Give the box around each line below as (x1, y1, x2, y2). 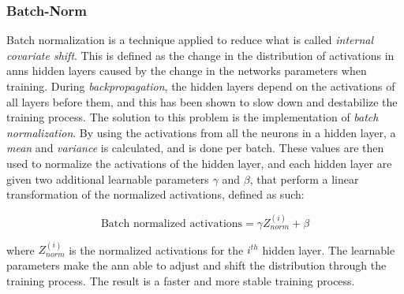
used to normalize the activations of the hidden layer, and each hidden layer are (6, 154, 392, 171)
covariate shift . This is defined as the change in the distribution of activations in (6, 47, 395, 63)
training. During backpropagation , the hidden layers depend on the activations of (6, 78, 395, 94)
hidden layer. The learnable (262, 241, 395, 258)
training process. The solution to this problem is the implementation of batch (6, 109, 379, 125)
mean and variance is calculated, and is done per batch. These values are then (6, 140, 384, 156)
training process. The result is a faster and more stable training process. (6, 272, 355, 288)
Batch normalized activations (100, 218, 243, 229)
